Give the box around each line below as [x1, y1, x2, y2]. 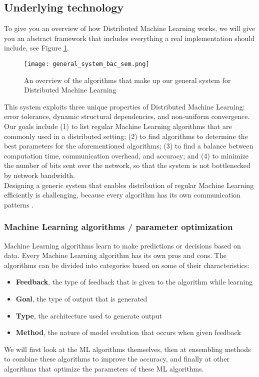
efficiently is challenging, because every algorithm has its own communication [4, 189, 240, 200]
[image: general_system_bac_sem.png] [24, 60, 149, 67]
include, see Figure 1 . [4, 42, 69, 53]
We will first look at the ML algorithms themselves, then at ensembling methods [4, 343, 251, 354]
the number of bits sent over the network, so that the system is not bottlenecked [4, 160, 250, 170]
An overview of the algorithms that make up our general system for [24, 74, 231, 85]
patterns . [4, 199, 34, 209]
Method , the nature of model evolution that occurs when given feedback [15, 327, 241, 337]
